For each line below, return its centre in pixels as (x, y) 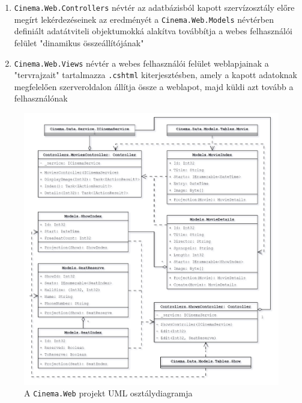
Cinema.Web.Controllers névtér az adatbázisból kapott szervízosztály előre (154, 7)
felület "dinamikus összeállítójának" (79, 42)
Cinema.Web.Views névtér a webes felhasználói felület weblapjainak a (141, 63)
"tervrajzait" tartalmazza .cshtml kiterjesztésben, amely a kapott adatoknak (156, 75)
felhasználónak (41, 98)
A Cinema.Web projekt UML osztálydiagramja (108, 393)
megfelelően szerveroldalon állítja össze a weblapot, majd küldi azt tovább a (154, 86)
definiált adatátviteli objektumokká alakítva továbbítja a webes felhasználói (153, 31)
